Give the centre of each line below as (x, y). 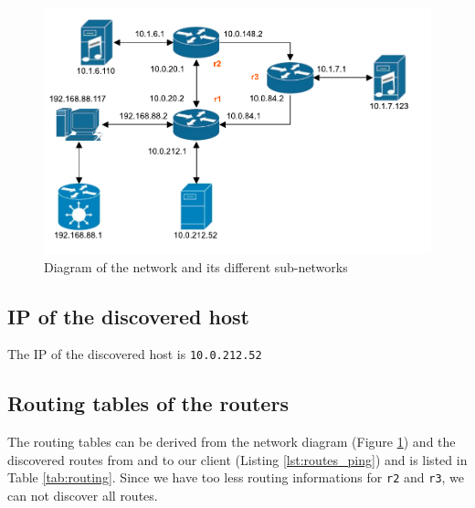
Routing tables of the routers (148, 403)
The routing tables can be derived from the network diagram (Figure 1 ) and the (232, 442)
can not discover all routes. (83, 496)
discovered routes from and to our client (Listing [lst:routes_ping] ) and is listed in (237, 459)
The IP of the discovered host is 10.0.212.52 (135, 354)
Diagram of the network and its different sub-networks (196, 266)
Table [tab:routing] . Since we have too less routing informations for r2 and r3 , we (236, 477)
